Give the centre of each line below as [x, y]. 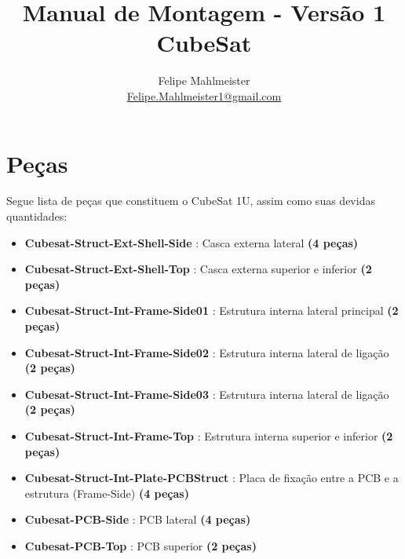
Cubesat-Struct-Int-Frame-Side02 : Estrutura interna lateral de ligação [207, 352]
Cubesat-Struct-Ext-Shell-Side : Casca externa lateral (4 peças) [192, 242]
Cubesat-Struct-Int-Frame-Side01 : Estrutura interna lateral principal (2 [212, 311]
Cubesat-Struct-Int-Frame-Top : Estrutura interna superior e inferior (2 [209, 435]
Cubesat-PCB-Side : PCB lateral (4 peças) [138, 519]
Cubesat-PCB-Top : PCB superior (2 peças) [140, 545]
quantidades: [37, 216]
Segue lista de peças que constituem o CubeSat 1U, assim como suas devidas [191, 201]
